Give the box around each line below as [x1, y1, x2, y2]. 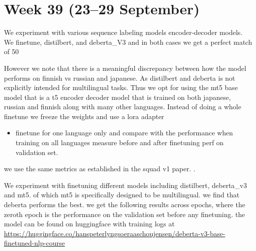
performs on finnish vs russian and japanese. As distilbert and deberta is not [4, 72, 235, 83]
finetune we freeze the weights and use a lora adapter [4, 111, 164, 121]
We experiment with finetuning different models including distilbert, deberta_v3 [4, 180, 247, 190]
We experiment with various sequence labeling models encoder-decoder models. [4, 27, 243, 37]
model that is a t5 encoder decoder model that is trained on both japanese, [4, 92, 231, 102]
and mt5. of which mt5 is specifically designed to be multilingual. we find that [4, 189, 240, 200]
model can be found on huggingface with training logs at [4, 219, 175, 229]
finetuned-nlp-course [4, 238, 65, 248]
